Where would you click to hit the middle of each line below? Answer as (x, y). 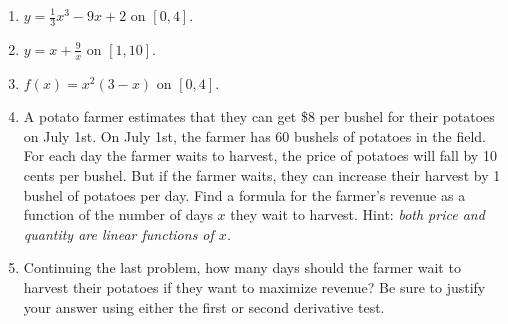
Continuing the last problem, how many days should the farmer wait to (242, 267)
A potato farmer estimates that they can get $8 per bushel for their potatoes (259, 116)
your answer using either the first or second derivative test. (204, 306)
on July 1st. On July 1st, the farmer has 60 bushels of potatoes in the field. (254, 135)
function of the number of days (118, 214)
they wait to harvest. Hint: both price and (357, 214)
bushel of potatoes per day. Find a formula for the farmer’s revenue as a (244, 194)
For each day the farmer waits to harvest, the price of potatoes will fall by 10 (260, 155)
